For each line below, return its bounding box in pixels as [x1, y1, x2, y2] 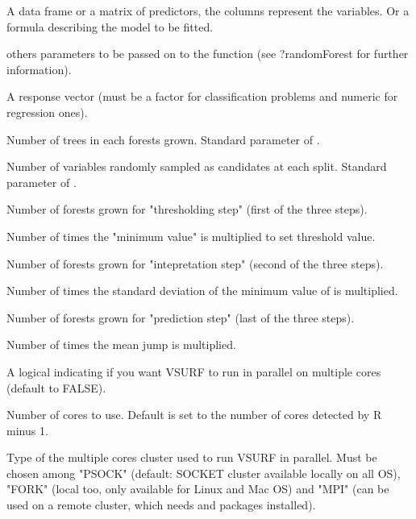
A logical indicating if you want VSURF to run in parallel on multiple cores [6, 363, 381, 380]
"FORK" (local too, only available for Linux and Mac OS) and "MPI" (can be [6, 480, 389, 497]
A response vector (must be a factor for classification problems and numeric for [6, 88, 398, 105]
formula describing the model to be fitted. [6, 18, 214, 35]
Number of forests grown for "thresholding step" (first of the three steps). [6, 201, 368, 218]
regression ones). [6, 103, 88, 120]
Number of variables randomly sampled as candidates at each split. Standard [6, 158, 387, 175]
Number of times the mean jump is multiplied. [6, 336, 236, 353]
